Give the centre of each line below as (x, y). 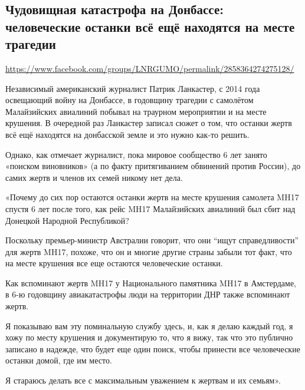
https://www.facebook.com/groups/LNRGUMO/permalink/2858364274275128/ (150, 68)
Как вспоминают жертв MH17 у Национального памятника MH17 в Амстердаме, (151, 282)
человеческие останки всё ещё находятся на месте (150, 26)
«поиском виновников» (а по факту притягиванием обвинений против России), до (153, 166)
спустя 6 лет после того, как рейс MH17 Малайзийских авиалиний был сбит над (150, 208)
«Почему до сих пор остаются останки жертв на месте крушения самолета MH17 (152, 197)
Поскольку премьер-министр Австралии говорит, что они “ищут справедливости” (152, 240)
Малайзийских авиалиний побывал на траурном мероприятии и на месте (136, 111)
